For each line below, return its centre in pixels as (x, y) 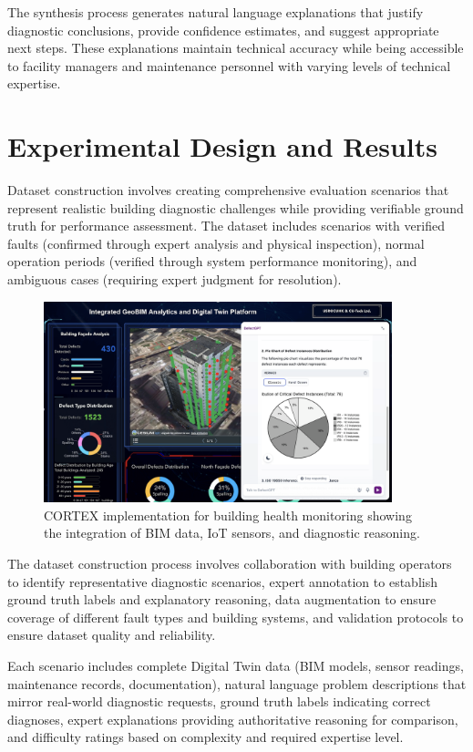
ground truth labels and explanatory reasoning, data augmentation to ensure (222, 599)
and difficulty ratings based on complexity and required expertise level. (206, 737)
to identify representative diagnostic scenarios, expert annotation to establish (222, 581)
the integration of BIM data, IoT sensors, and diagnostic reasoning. (232, 533)
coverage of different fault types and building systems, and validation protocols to (236, 617)
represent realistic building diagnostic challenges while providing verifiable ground (236, 207)
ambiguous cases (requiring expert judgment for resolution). (175, 279)
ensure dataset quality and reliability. (112, 635)
